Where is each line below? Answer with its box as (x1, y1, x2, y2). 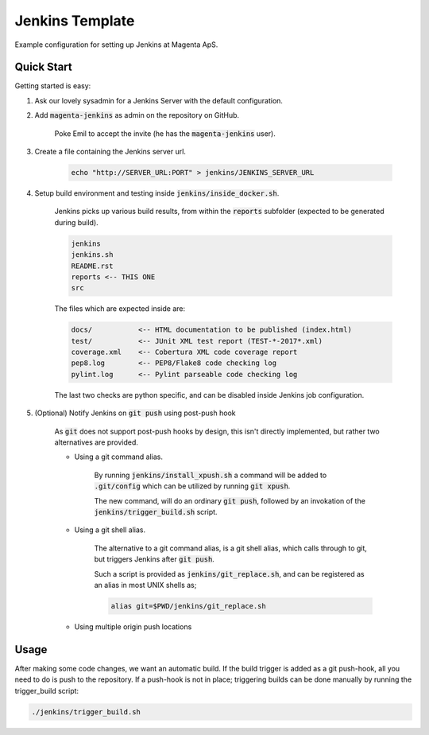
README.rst (71, 261, 114, 270)
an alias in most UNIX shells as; (94, 580, 197, 589)
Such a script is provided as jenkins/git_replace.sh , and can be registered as (94, 569, 365, 578)
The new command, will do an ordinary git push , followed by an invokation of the (94, 496, 365, 505)
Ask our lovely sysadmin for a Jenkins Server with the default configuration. (34, 95, 284, 105)
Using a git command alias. (74, 452, 163, 461)
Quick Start (14, 60, 72, 74)
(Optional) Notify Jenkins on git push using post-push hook (34, 408, 236, 418)
